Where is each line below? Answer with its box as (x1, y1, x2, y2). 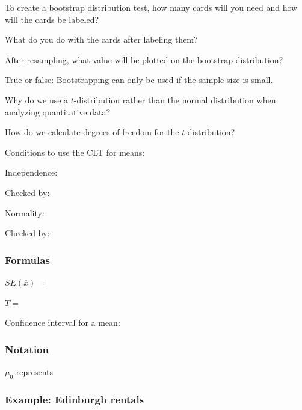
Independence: (5, 166, 58, 179)
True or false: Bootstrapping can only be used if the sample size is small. (5, 73, 273, 86)
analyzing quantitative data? (5, 105, 111, 118)
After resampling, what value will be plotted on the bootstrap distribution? (5, 53, 283, 66)
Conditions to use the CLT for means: (5, 145, 145, 158)
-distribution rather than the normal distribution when (73, 93, 276, 106)
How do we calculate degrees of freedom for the (5, 126, 179, 138)
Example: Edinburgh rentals (5, 391, 144, 406)
